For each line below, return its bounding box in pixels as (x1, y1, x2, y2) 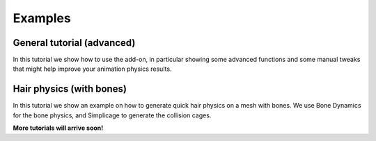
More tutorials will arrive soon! (13, 124, 104, 132)
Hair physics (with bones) (13, 83, 127, 95)
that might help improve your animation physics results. (13, 65, 172, 73)
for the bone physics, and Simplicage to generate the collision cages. (13, 111, 212, 119)
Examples (13, 10, 71, 26)
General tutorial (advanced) (13, 37, 136, 49)
